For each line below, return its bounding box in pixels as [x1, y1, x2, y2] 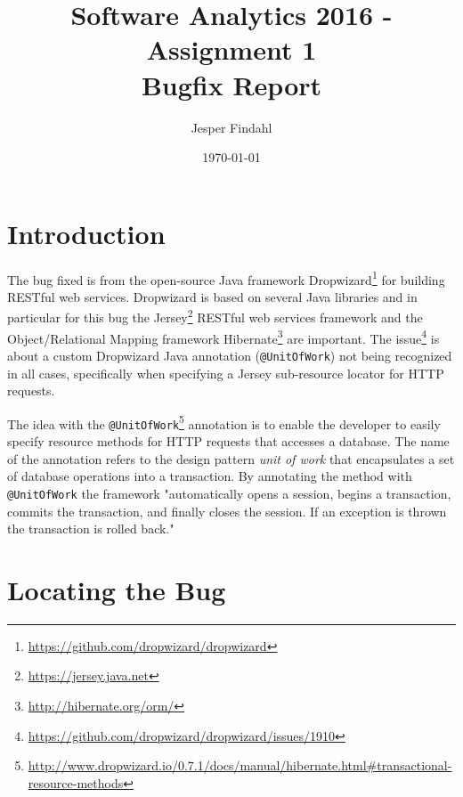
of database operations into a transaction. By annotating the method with [7, 467, 412, 485]
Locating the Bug [7, 571, 226, 607]
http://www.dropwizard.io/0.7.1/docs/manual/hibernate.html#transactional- [28, 756, 452, 775]
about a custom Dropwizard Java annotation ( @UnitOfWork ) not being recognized [7, 346, 452, 364]
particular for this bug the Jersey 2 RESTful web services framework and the [7, 305, 423, 327]
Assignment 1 [146, 31, 317, 68]
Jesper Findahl [191, 118, 272, 136]
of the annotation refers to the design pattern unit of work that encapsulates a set [7, 449, 455, 468]
